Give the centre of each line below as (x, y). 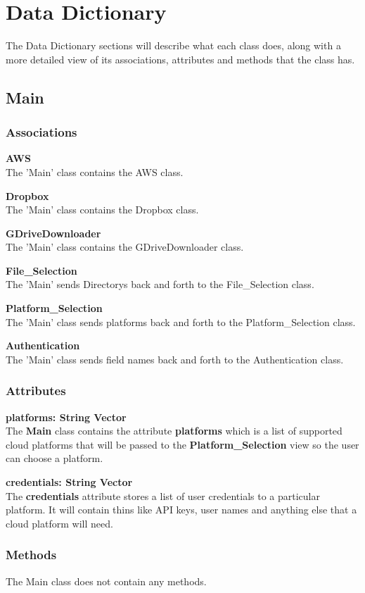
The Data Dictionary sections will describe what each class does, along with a (173, 45)
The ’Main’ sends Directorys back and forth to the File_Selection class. (160, 284)
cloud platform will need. (59, 523)
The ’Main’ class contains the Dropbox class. (102, 210)
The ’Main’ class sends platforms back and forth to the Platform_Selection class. (181, 322)
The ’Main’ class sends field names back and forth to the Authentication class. (175, 359)
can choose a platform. (55, 458)
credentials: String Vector (69, 482)
